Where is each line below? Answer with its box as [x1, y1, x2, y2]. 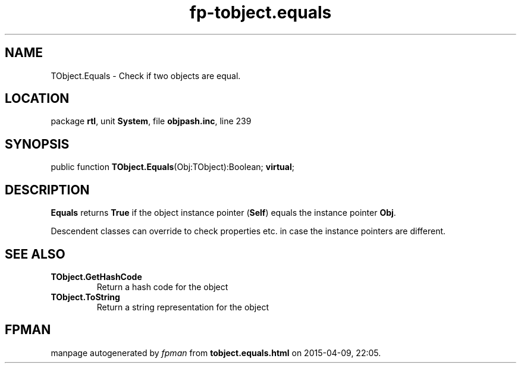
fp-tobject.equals [189, 2, 332, 23]
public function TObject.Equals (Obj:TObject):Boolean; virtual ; [51, 162, 294, 172]
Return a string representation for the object [96, 301, 269, 312]
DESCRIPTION [5, 182, 90, 197]
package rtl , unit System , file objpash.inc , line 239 [51, 116, 252, 127]
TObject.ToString [51, 291, 120, 302]
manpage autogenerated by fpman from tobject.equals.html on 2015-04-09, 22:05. [51, 347, 381, 358]
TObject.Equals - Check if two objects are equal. [51, 70, 241, 81]
